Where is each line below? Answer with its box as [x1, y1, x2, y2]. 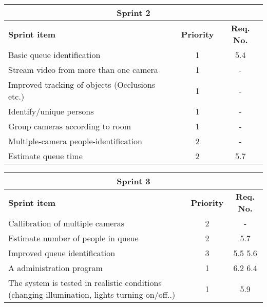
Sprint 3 [117, 175, 150, 187]
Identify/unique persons [8, 105, 94, 117]
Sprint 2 [117, 7, 150, 18]
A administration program [8, 262, 103, 274]
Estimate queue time [8, 150, 83, 162]
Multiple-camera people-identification [8, 135, 142, 147]
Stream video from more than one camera [8, 64, 158, 75]
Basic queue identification [8, 49, 101, 61]
